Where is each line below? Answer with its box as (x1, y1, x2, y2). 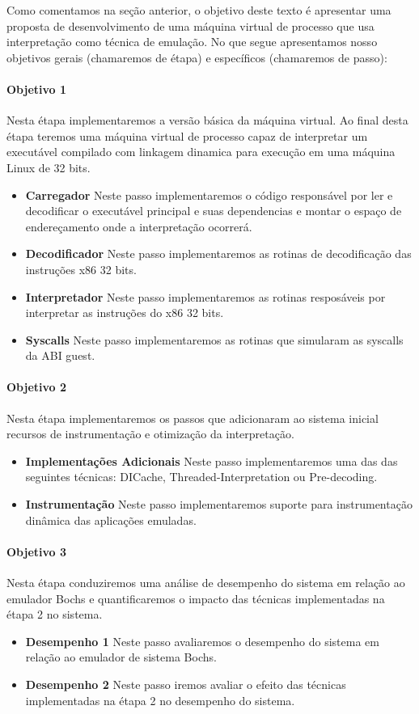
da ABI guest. (25, 347, 95, 364)
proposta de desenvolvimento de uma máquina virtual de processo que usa (6, 17, 375, 34)
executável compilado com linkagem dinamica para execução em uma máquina (6, 143, 396, 160)
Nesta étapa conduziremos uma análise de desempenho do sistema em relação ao (6, 574, 405, 591)
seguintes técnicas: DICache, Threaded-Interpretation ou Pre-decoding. (25, 468, 378, 485)
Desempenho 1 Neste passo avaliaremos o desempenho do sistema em (25, 632, 379, 649)
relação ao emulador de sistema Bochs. (25, 649, 217, 665)
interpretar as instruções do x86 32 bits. (25, 304, 224, 321)
